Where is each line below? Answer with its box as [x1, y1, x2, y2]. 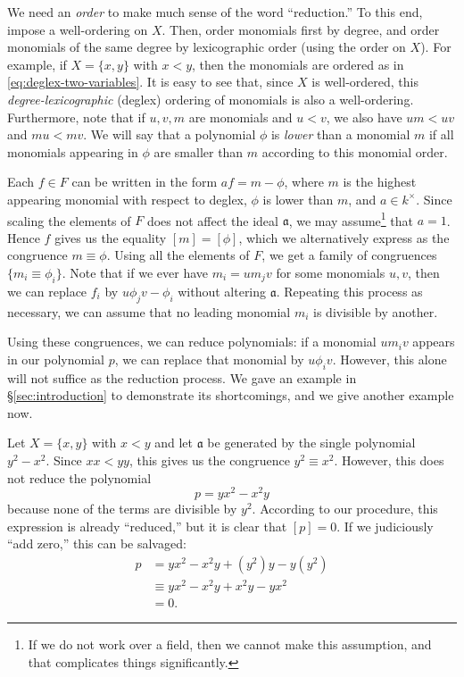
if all [428, 125, 454, 144]
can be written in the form [71, 172, 218, 191]
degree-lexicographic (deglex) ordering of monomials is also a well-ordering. [7, 89, 414, 108]
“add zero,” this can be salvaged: [7, 534, 186, 553]
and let [154, 433, 194, 452]
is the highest [343, 172, 417, 191]
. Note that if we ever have [62, 263, 208, 281]
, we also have [326, 107, 402, 126]
